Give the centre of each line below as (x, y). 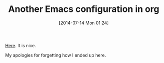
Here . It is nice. (21, 45)
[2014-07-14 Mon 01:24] (84, 23)
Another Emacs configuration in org (84, 9)
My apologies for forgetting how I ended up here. (56, 55)
